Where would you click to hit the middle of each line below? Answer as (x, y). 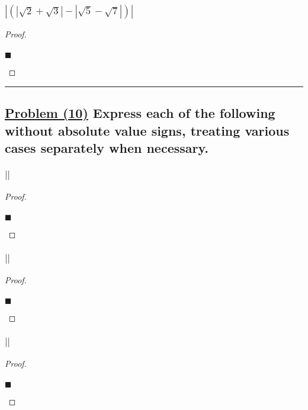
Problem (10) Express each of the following (140, 113)
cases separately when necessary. (107, 148)
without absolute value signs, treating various (147, 130)
